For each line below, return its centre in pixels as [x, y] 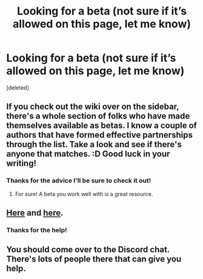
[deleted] [18, 87]
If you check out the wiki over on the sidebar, [93, 107]
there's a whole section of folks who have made [98, 116]
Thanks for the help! [37, 230]
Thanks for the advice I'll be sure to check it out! [79, 181]
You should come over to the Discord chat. [88, 250]
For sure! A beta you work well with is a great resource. [84, 194]
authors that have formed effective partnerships [99, 135]
